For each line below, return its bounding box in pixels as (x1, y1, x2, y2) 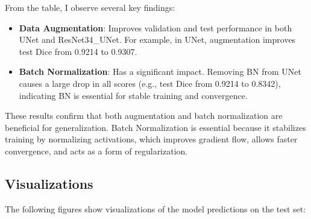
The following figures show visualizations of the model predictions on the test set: (5, 202, 306, 215)
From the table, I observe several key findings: (5, 1, 175, 13)
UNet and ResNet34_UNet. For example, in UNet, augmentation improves (19, 33, 296, 46)
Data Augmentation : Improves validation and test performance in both (19, 21, 292, 34)
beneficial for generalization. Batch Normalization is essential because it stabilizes (5, 121, 306, 133)
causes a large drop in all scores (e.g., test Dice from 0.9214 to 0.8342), (19, 77, 281, 89)
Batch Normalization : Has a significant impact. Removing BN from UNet (19, 65, 301, 78)
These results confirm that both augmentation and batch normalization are (5, 109, 283, 122)
